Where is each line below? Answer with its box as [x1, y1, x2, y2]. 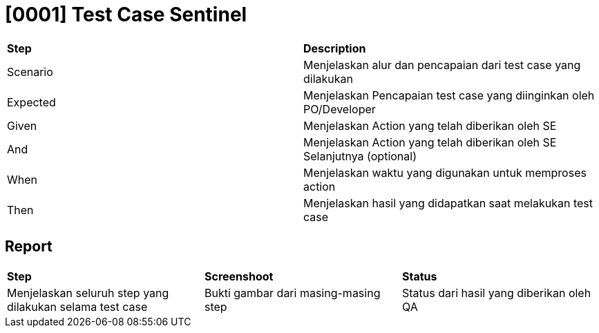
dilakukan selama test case [7, 299, 148, 314]
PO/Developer [303, 102, 376, 116]
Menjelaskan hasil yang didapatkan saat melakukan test [303, 196, 593, 210]
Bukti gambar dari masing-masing [204, 285, 381, 300]
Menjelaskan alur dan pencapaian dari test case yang [303, 57, 581, 72]
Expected [7, 95, 56, 109]
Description [303, 41, 366, 55]
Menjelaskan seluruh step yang [7, 285, 169, 300]
